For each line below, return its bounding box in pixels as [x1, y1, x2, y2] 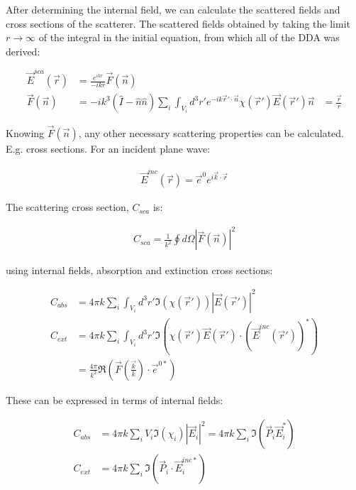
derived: [6, 43, 40, 58]
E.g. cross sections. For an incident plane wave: [6, 141, 211, 156]
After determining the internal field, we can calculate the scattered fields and [6, 2, 340, 16]
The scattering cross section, [6, 200, 129, 214]
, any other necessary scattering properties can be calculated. [78, 126, 344, 141]
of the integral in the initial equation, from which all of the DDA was [38, 30, 340, 45]
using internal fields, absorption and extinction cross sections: [6, 262, 273, 277]
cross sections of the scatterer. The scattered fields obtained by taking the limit [6, 16, 350, 31]
